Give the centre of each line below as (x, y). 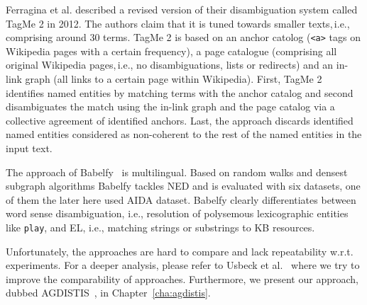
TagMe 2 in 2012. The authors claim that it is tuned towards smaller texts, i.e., (178, 23)
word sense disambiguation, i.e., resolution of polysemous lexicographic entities (177, 213)
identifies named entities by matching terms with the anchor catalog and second (180, 92)
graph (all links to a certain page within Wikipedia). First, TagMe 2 (174, 79)
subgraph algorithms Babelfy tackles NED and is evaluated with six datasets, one (183, 186)
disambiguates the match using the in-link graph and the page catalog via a (170, 107)
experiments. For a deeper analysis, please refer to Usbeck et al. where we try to (183, 265)
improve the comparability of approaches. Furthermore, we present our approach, (182, 278)
